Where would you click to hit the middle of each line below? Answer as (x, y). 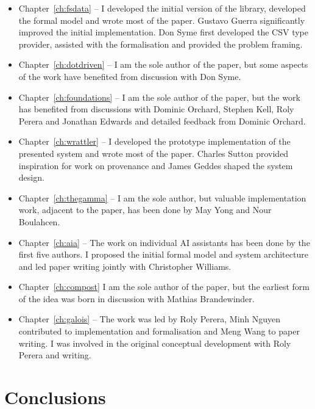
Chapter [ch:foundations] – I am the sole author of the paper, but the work (159, 97)
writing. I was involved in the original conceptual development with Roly (155, 343)
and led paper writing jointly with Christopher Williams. (125, 266)
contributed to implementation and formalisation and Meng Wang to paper (159, 331)
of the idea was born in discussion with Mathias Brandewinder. (136, 298)
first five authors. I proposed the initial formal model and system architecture (163, 254)
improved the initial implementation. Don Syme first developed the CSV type (163, 32)
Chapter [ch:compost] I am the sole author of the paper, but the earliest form (164, 287)
